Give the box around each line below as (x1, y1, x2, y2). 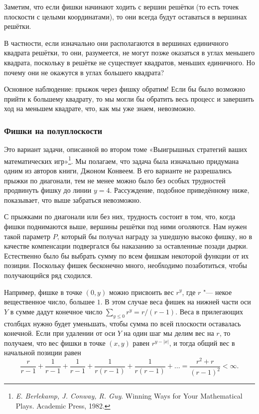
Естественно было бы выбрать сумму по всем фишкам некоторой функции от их (4, 250, 249, 261)
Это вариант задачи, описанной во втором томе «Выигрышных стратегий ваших (4, 144, 248, 154)
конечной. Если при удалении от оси (4, 328, 116, 338)
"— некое (203, 286, 232, 297)
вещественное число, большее (4, 296, 95, 307)
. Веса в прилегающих (175, 306, 243, 316)
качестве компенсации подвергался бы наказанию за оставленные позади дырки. (4, 241, 248, 251)
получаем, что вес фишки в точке (4, 337, 106, 348)
